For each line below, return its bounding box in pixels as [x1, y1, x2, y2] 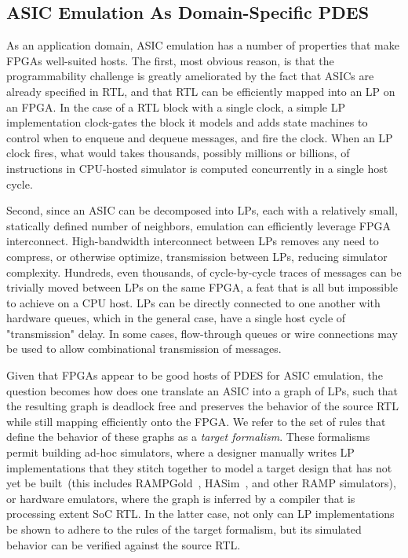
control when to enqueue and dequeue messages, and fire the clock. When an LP [6, 129, 393, 145]
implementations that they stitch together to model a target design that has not [6, 459, 392, 475]
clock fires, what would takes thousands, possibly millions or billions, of [6, 145, 350, 161]
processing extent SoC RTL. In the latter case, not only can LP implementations [6, 505, 395, 522]
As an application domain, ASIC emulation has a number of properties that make [6, 37, 399, 53]
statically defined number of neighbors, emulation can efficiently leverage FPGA [6, 217, 391, 233]
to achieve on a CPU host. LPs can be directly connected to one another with [6, 294, 381, 310]
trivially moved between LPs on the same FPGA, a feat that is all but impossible [6, 279, 399, 296]
